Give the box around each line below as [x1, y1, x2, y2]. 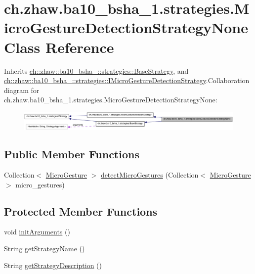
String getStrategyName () [4, 243, 85, 253]
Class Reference [4, 37, 114, 57]
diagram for [4, 85, 40, 95]
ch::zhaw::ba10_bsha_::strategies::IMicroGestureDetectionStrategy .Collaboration [4, 75, 250, 86]
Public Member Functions [4, 146, 139, 162]
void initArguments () [4, 227, 70, 237]
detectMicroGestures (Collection [100, 169, 199, 180]
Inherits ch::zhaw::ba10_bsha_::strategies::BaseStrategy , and [4, 65, 189, 76]
